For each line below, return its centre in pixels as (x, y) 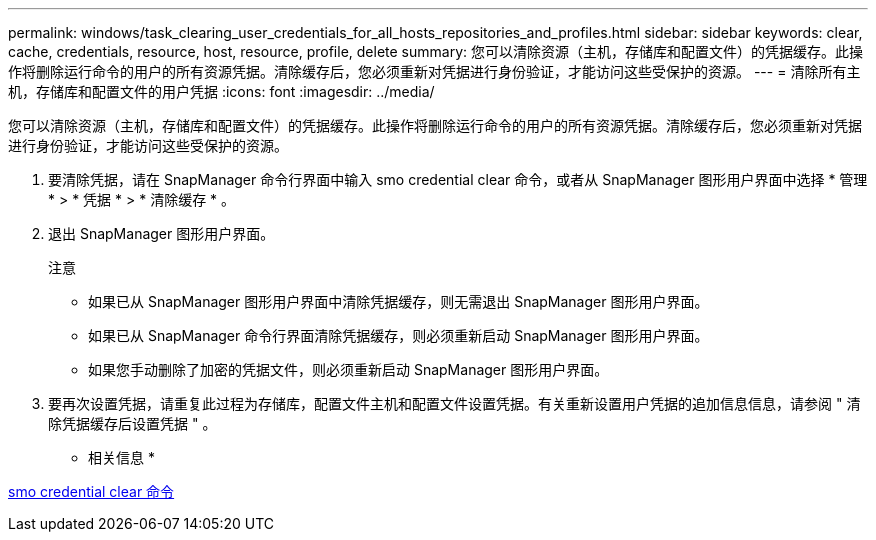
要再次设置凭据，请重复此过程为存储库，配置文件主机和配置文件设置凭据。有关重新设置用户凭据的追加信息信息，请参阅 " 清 (454, 403)
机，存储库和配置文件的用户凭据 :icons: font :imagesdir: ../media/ (221, 91)
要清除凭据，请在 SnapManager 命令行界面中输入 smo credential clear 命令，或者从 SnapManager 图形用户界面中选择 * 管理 (458, 179)
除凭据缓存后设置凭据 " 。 (132, 423)
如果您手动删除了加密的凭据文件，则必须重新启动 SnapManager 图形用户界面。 (348, 369)
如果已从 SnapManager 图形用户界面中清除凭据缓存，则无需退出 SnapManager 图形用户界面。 (398, 301)
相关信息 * (121, 457)
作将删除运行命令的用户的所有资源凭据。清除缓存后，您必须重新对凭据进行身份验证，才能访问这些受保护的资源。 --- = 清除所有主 (434, 71)
